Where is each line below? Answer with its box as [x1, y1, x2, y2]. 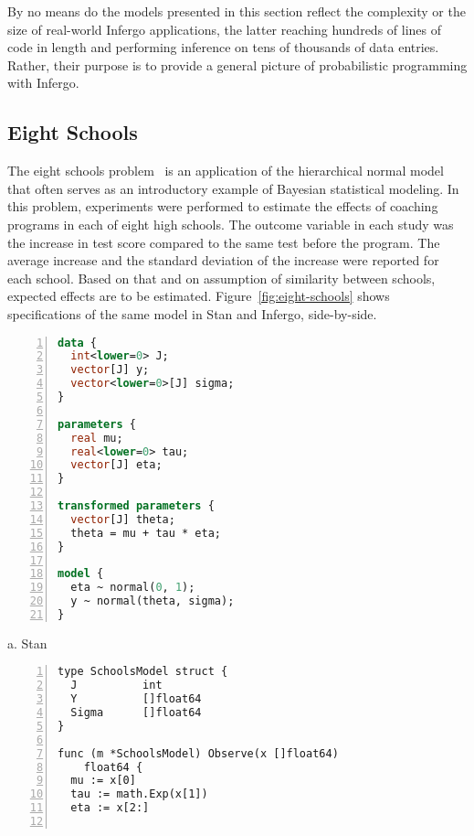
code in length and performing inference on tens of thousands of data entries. [7, 38, 439, 57]
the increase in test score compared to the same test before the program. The [7, 232, 440, 252]
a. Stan [7, 633, 47, 652]
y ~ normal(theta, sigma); [70, 595, 235, 608]
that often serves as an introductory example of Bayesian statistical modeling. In [7, 178, 459, 198]
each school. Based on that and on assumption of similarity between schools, [7, 268, 436, 287]
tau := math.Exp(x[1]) [70, 788, 208, 801]
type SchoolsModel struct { [58, 665, 228, 679]
